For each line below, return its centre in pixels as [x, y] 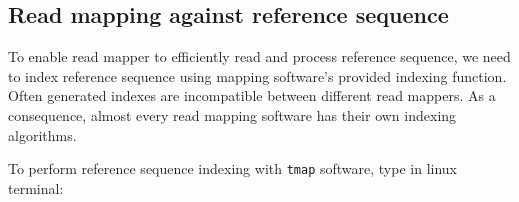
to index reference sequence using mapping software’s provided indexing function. [257, 75]
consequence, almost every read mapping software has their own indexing [232, 114]
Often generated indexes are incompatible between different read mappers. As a [252, 95]
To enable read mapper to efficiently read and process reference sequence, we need [259, 56]
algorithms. [42, 134]
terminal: [36, 187]
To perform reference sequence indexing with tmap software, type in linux [232, 168]
